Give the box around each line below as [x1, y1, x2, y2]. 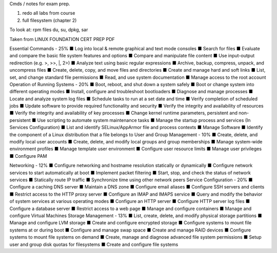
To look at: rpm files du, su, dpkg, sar [9, 27, 88, 33]
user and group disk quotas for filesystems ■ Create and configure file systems [9, 241, 179, 247]
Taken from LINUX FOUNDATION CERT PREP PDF [9, 36, 115, 42]
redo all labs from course [22, 10, 75, 16]
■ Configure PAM [9, 153, 47, 159]
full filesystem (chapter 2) [22, 17, 77, 23]
